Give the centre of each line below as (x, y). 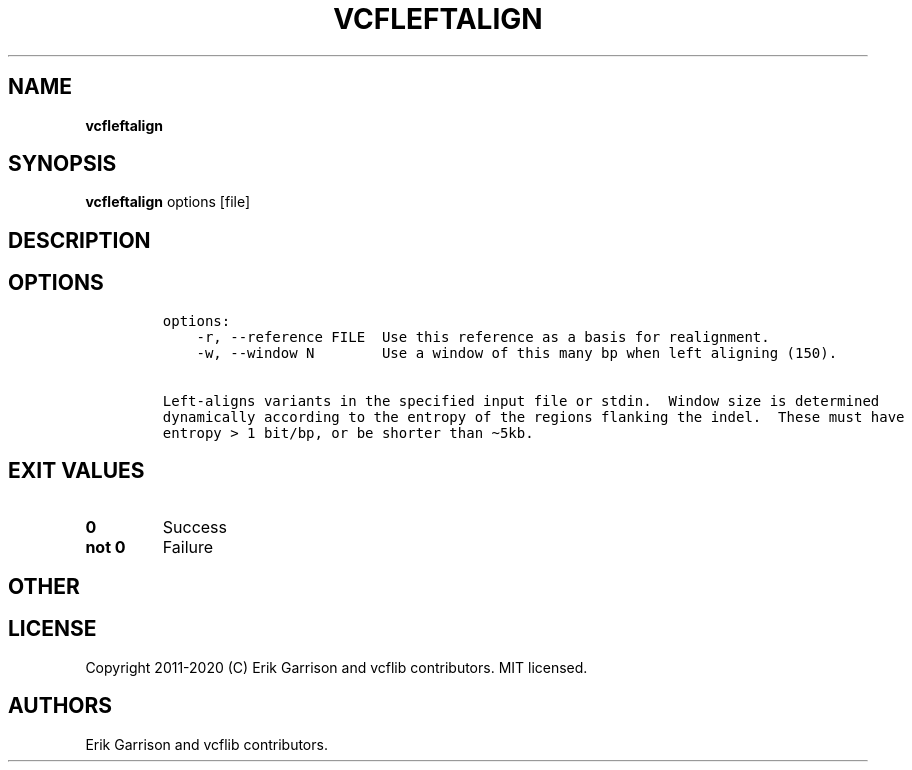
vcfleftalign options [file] (168, 202)
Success (195, 526)
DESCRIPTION (79, 240)
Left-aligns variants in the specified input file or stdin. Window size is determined (521, 400)
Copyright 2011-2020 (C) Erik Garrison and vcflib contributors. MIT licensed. (336, 667)
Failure (188, 546)
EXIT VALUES (76, 471)
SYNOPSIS (62, 164)
